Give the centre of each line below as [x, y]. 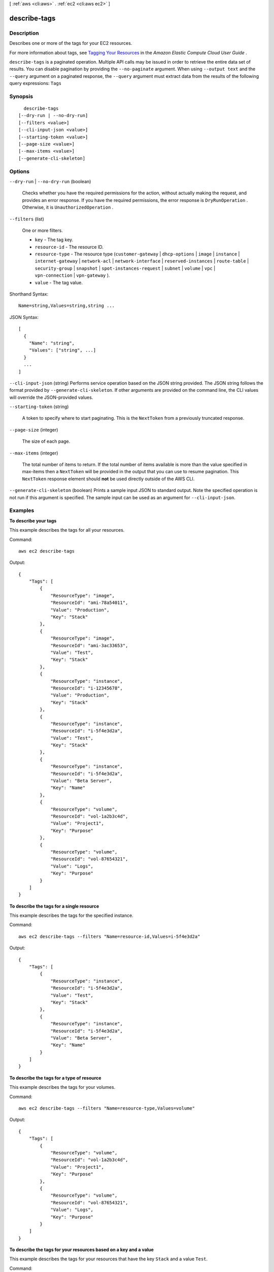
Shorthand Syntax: [29, 294]
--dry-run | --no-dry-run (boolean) [50, 181]
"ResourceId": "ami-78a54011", [89, 603]
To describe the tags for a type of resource [55, 1078]
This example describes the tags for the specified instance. [72, 915]
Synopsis [21, 96]
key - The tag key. [54, 240]
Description [24, 33]
